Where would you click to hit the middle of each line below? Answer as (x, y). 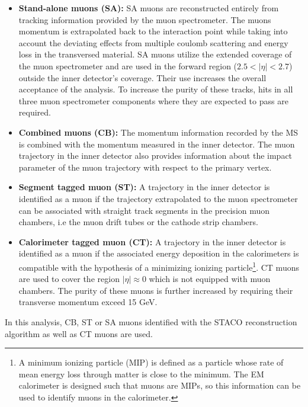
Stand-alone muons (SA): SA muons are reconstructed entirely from (149, 8)
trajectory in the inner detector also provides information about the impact (155, 156)
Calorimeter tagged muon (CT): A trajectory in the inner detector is (152, 241)
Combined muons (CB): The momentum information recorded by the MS (158, 132)
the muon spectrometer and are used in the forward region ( (128, 65)
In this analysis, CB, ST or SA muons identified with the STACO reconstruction (151, 321)
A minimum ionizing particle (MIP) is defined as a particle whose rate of (151, 362)
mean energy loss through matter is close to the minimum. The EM (141, 374)
